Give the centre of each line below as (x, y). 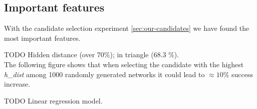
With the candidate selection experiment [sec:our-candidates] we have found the (127, 28)
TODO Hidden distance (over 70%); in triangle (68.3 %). (92, 54)
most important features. (42, 38)
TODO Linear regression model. (53, 100)
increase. (17, 84)
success (242, 74)
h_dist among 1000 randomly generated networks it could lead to (104, 74)
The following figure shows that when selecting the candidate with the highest (124, 64)
